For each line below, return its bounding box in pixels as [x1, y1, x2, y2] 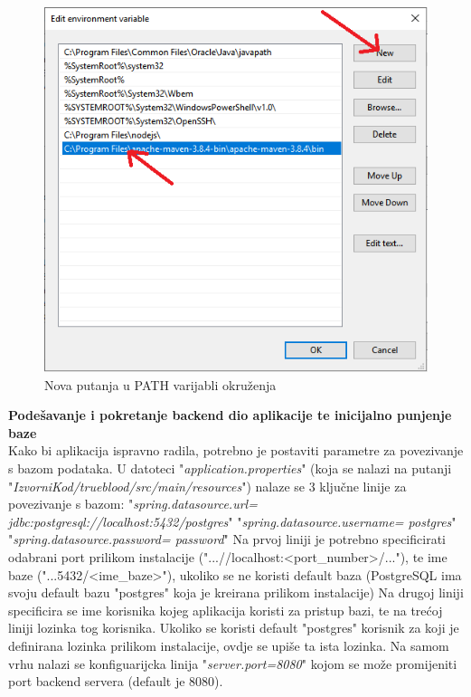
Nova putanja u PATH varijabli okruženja [44, 375, 277, 394]
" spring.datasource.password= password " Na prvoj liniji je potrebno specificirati [8, 530, 446, 549]
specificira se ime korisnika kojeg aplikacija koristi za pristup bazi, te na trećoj [8, 600, 443, 619]
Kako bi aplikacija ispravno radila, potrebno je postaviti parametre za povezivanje [8, 441, 464, 460]
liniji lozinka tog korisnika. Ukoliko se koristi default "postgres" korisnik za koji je [8, 618, 459, 637]
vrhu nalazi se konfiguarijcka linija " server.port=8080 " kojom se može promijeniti [8, 654, 457, 673]
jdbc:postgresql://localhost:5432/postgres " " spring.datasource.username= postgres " [8, 511, 457, 530]
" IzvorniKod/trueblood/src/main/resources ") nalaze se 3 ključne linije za [8, 476, 407, 495]
